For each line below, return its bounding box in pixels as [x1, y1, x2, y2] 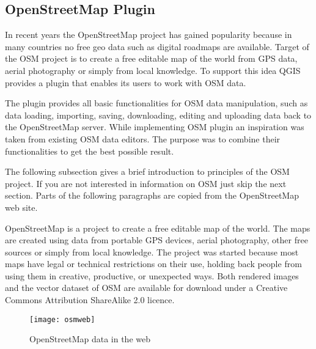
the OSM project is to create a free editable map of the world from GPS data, [5, 52, 298, 65]
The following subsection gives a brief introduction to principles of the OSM [5, 165, 290, 178]
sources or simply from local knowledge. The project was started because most [5, 245, 299, 258]
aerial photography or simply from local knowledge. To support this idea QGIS [5, 64, 301, 76]
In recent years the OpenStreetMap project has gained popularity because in [5, 28, 292, 41]
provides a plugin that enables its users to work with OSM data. [5, 76, 246, 89]
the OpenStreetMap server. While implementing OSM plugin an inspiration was [5, 120, 304, 133]
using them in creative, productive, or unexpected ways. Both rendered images [5, 269, 299, 282]
